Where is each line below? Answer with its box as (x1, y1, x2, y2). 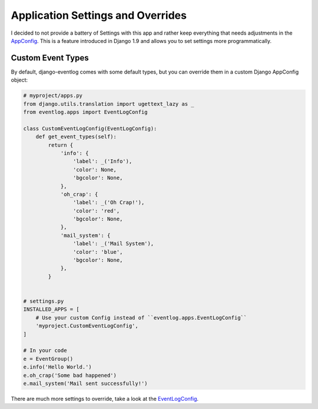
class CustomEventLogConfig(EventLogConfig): (23, 125, 157, 132)
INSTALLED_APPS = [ (23, 306, 79, 313)
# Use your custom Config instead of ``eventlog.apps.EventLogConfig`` (35, 314, 247, 321)
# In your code (23, 347, 67, 354)
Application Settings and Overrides (11, 9, 187, 22)
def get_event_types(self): (35, 133, 117, 140)
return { (48, 142, 74, 148)
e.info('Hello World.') (23, 364, 92, 370)
